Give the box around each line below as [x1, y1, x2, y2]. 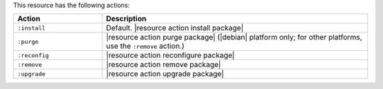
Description [106, 14, 147, 24]
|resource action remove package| [106, 60, 221, 70]
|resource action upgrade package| [106, 69, 224, 79]
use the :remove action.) [106, 41, 184, 51]
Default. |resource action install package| [106, 23, 244, 33]
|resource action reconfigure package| [106, 50, 235, 60]
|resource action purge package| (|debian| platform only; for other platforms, [106, 32, 362, 42]
